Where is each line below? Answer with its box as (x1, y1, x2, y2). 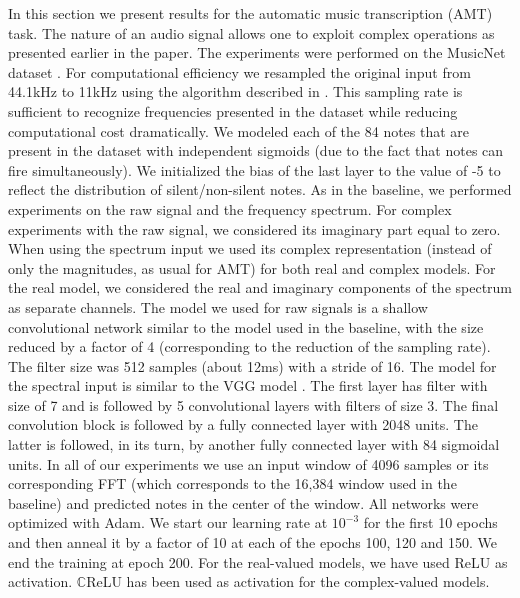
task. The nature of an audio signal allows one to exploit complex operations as (8, 22, 495, 43)
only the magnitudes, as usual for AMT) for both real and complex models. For (8, 257, 496, 278)
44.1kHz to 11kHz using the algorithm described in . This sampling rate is (8, 81, 463, 102)
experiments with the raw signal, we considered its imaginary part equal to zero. (8, 218, 501, 239)
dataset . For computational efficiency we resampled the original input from (8, 61, 471, 82)
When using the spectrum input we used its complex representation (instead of (8, 238, 492, 259)
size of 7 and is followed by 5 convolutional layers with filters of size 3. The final (8, 394, 499, 415)
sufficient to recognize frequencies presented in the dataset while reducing (8, 100, 458, 121)
